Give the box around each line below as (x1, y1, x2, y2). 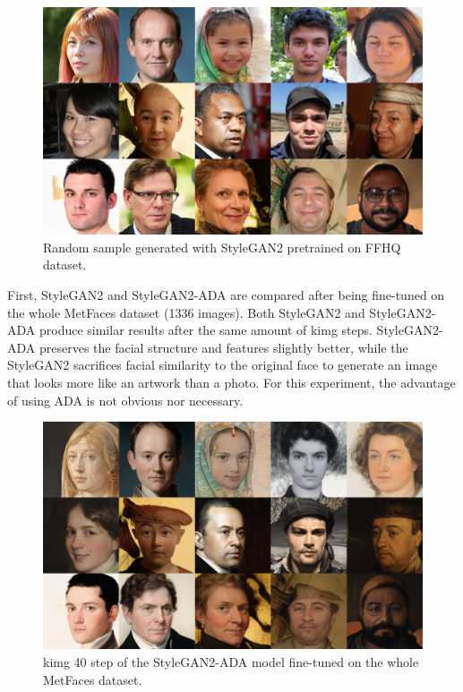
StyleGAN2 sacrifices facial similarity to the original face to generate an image (7, 355, 438, 374)
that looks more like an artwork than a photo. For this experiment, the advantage (7, 372, 456, 391)
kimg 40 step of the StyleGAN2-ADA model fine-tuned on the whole (43, 653, 419, 671)
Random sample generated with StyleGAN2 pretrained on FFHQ (43, 237, 401, 256)
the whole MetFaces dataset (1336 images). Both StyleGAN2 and (7, 303, 365, 321)
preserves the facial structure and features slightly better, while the (39, 337, 408, 356)
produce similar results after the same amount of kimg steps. (39, 320, 373, 339)
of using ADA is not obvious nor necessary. (7, 390, 244, 409)
